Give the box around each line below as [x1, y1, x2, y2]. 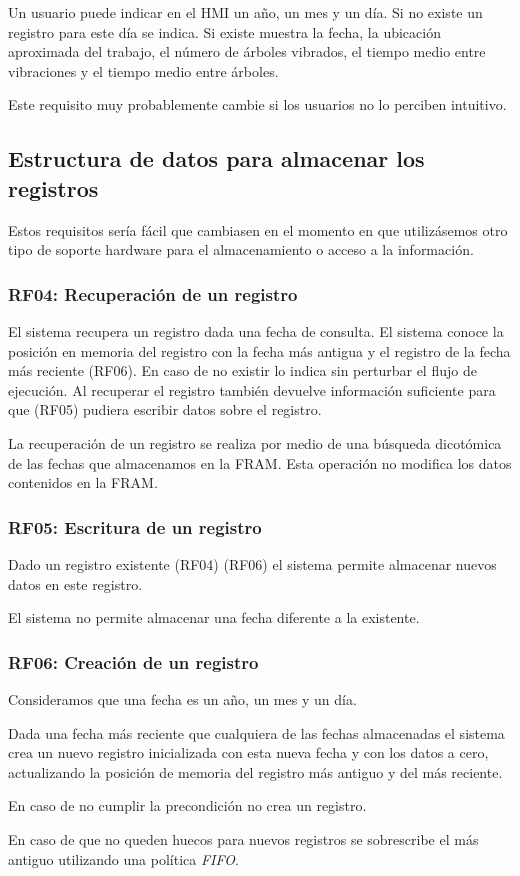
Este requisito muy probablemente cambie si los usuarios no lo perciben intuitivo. [8, 94, 507, 115]
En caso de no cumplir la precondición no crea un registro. [8, 795, 367, 816]
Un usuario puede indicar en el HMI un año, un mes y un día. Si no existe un [8, 2, 483, 22]
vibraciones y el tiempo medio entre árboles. [8, 60, 279, 81]
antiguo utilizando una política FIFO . [8, 848, 239, 869]
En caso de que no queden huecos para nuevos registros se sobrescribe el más [8, 828, 479, 849]
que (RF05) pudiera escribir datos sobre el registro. [8, 399, 322, 420]
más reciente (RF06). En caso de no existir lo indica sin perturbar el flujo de [8, 360, 477, 381]
